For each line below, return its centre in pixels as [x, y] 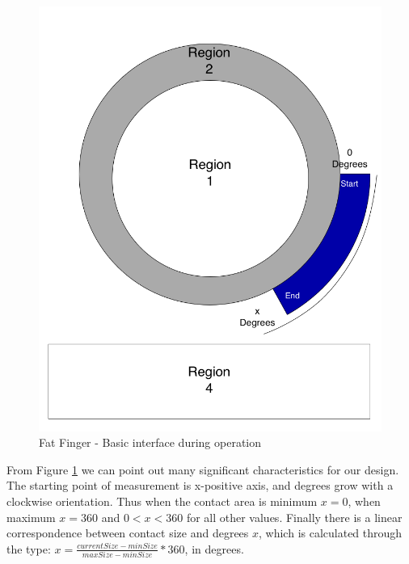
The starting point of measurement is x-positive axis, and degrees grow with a [200, 485]
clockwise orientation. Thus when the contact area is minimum [162, 501]
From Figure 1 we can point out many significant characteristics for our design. [203, 469]
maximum [31, 517]
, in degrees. [214, 548]
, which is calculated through [331, 533]
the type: [29, 548]
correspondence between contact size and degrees [128, 533]
